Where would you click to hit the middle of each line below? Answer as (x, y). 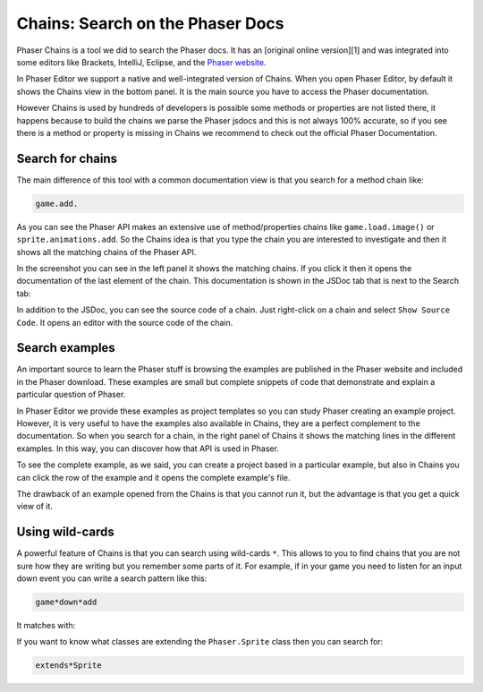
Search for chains (67, 158)
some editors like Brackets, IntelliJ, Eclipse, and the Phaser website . (141, 62)
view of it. (35, 507)
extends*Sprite (68, 666)
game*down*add (66, 602)
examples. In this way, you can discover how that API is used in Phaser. (148, 449)
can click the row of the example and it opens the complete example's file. (153, 477)
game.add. (57, 203)
